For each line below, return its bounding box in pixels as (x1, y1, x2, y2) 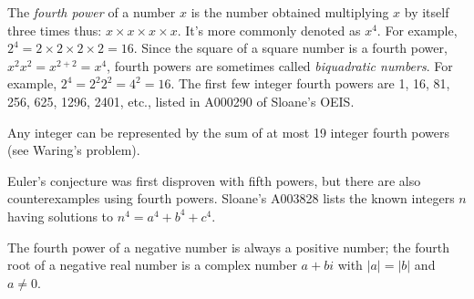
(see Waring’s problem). (7, 140, 140, 160)
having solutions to (7, 206, 114, 225)
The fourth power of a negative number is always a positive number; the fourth (7, 237, 449, 256)
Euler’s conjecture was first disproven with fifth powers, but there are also (7, 170, 421, 190)
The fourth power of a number (7, 3, 176, 21)
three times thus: (7, 20, 102, 39)
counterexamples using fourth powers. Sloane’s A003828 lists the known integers (7, 189, 455, 208)
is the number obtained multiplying (191, 3, 389, 21)
